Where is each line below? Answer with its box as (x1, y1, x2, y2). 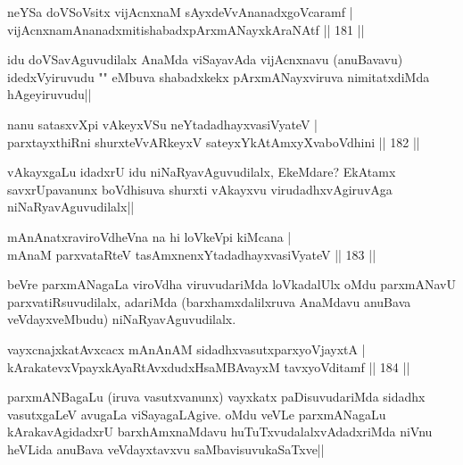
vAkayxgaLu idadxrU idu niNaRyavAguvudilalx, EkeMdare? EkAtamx (7, 162, 396, 181)
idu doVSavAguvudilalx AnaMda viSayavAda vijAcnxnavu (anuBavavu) (7, 50, 403, 69)
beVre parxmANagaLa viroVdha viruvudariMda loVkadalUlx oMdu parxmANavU (7, 275, 456, 294)
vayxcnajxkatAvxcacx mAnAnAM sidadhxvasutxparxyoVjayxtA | (7, 339, 366, 358)
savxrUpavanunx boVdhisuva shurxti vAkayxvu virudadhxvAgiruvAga (7, 179, 393, 198)
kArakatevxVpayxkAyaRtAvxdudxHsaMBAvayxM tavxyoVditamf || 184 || (7, 357, 410, 376)
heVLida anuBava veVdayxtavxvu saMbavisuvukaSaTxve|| (7, 439, 325, 458)
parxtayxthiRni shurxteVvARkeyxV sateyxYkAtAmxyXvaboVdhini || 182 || (7, 132, 420, 151)
